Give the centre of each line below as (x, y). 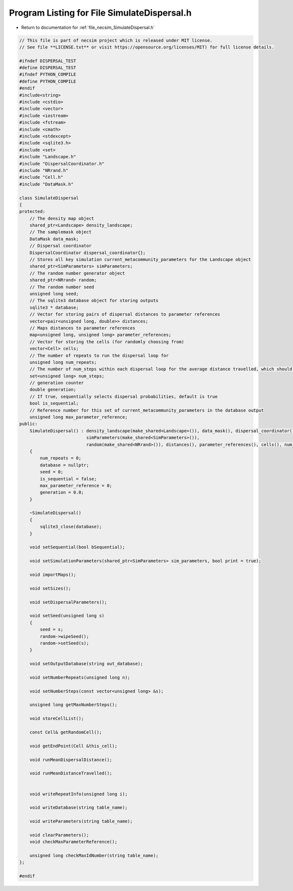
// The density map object (62, 218)
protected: (32, 211)
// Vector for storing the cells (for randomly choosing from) (107, 342)
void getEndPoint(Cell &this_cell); (73, 746)
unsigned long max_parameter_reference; (79, 417)
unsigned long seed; (54, 293)
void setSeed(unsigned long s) (67, 616)
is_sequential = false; (68, 479)
